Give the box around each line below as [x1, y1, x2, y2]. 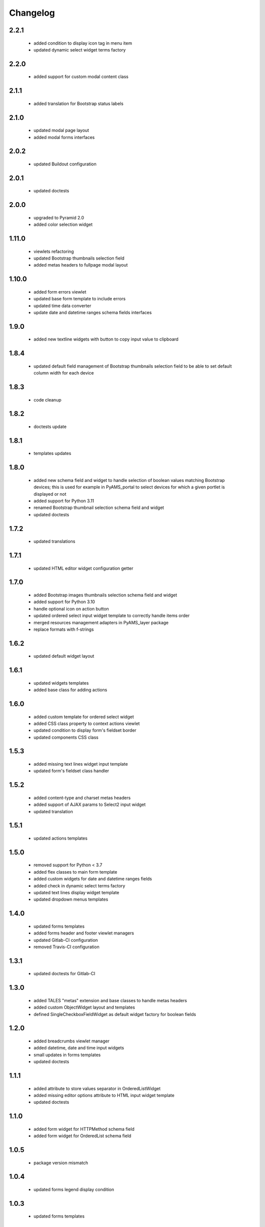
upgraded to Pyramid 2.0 [33, 214, 84, 220]
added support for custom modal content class [33, 74, 129, 80]
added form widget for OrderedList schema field [33, 1133, 132, 1139]
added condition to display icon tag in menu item [33, 40, 132, 46]
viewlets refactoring [33, 248, 74, 254]
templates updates [33, 451, 71, 456]
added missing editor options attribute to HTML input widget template [33, 1092, 175, 1098]
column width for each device [33, 370, 94, 376]
